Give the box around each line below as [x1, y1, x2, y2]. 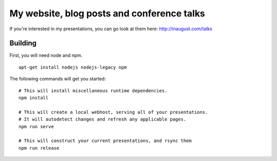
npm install [18, 95, 49, 101]
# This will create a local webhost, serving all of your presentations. [18, 109, 208, 115]
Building [9, 39, 37, 48]
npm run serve [18, 124, 54, 129]
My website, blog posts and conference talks [9, 8, 205, 19]
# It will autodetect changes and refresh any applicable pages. [18, 116, 187, 123]
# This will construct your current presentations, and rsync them [18, 138, 192, 144]
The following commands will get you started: [9, 76, 106, 82]
